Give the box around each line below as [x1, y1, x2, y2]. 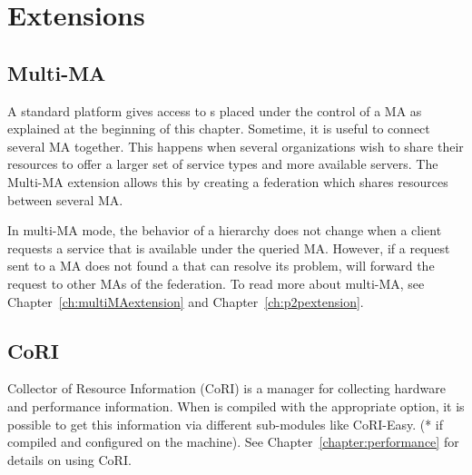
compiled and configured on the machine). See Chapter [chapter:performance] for [7, 432, 459, 451]
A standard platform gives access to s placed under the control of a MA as [7, 101, 422, 120]
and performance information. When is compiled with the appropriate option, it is [7, 396, 465, 415]
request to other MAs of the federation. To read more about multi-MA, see [7, 273, 425, 292]
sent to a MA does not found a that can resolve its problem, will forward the [7, 256, 435, 275]
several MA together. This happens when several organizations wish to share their [7, 136, 464, 155]
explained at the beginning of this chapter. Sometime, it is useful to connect [7, 119, 430, 138]
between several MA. [7, 190, 123, 209]
